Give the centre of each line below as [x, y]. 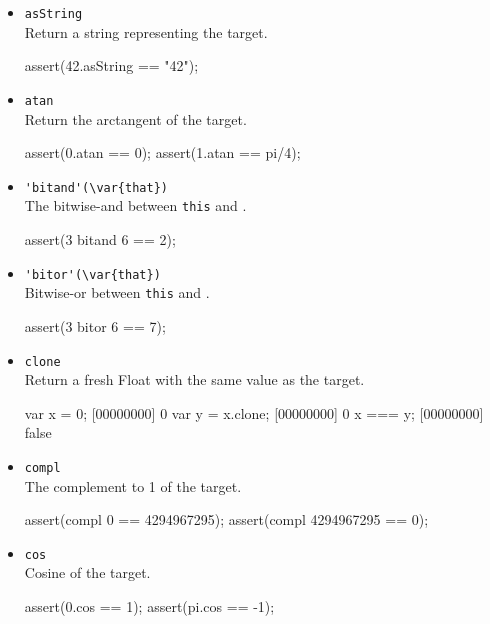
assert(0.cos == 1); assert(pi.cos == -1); [149, 606]
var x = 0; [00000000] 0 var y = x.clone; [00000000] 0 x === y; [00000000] [254, 412]
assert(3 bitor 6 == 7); [95, 325]
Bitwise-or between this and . [117, 292]
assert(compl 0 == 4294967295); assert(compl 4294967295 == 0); [226, 519]
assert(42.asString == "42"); [111, 65]
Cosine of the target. [87, 572]
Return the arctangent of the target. [135, 118]
